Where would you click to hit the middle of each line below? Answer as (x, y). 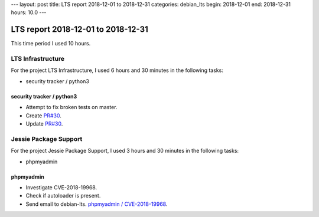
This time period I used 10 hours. (51, 44)
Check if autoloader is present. (63, 196)
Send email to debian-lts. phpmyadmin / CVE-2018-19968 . (97, 204)
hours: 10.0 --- (29, 12)
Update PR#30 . (44, 124)
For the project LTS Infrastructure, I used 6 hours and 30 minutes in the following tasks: (117, 70)
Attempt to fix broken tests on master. (71, 107)
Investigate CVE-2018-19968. (61, 187)
